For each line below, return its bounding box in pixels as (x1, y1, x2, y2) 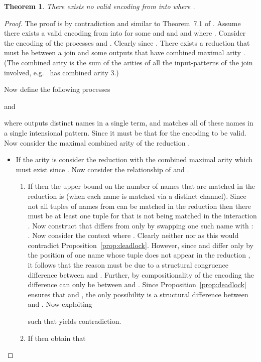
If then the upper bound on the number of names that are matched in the (28, 181, 255, 191)
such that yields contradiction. (28, 316, 121, 326)
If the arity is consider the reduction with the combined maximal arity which (16, 154, 253, 165)
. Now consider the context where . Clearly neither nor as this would (28, 230, 239, 240)
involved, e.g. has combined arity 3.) (4, 67, 119, 77)
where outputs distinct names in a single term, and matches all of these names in (4, 117, 253, 128)
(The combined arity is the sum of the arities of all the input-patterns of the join (4, 57, 253, 67)
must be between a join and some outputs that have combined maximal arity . (4, 47, 245, 58)
